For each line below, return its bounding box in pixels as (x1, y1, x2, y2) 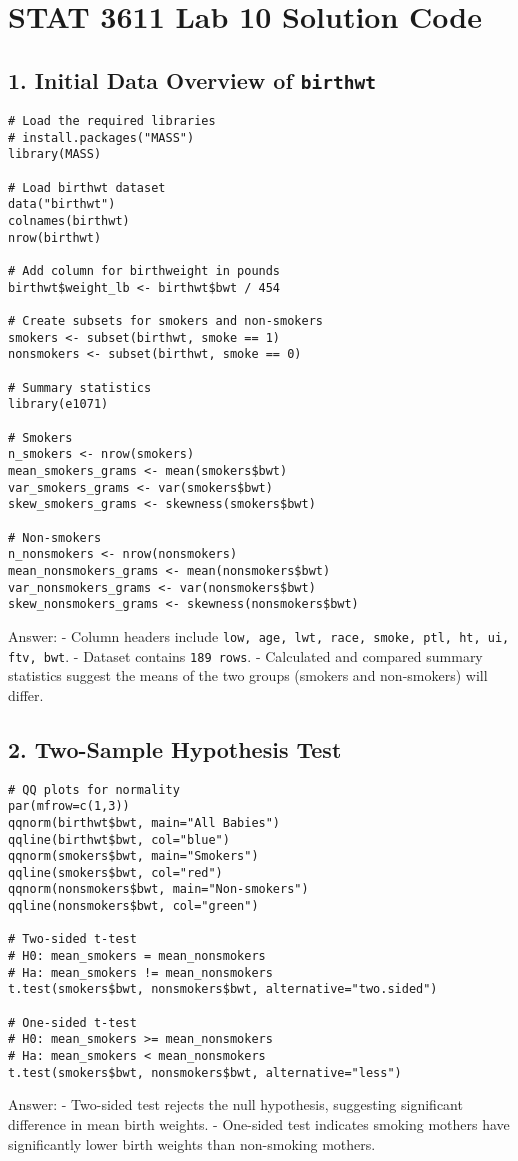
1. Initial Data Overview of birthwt (8, 64, 377, 95)
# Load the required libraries (8, 114, 216, 129)
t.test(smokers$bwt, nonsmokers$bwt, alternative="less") (8, 1065, 402, 1080)
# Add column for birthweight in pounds (8, 264, 281, 279)
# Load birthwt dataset (8, 180, 166, 195)
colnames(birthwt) (8, 214, 130, 229)
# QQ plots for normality (8, 782, 180, 797)
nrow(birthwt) (8, 230, 102, 245)
